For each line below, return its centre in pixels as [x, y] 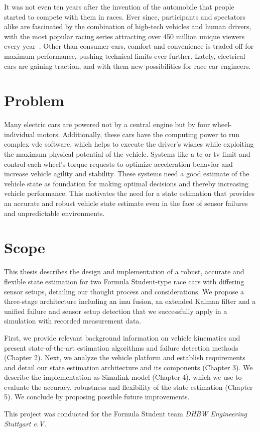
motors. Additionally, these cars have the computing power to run [138, 134]
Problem [34, 100]
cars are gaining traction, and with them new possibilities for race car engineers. [127, 66]
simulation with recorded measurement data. [73, 321]
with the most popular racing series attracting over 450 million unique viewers [124, 36]
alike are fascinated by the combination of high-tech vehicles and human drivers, [128, 26]
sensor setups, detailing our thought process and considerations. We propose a [124, 291]
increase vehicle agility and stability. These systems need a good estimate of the [127, 174]
